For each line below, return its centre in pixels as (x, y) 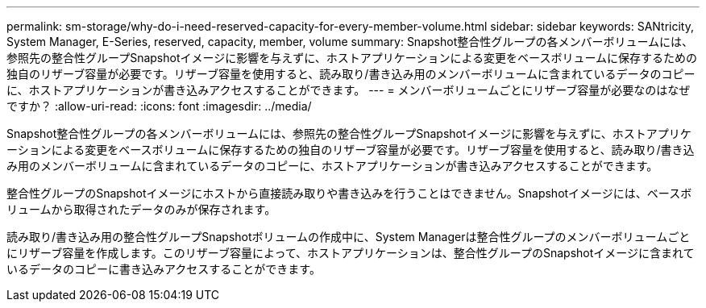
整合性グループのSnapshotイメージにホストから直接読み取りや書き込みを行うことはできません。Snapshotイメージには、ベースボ (349, 193)
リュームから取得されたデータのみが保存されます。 (141, 209)
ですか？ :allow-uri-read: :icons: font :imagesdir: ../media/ (159, 106)
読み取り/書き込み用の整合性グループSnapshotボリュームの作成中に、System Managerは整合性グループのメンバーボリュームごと (349, 237)
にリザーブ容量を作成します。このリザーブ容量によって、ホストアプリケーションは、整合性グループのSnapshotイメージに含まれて (351, 253)
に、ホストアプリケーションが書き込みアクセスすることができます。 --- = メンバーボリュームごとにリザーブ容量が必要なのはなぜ (349, 90)
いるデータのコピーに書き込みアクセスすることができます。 (164, 269)
